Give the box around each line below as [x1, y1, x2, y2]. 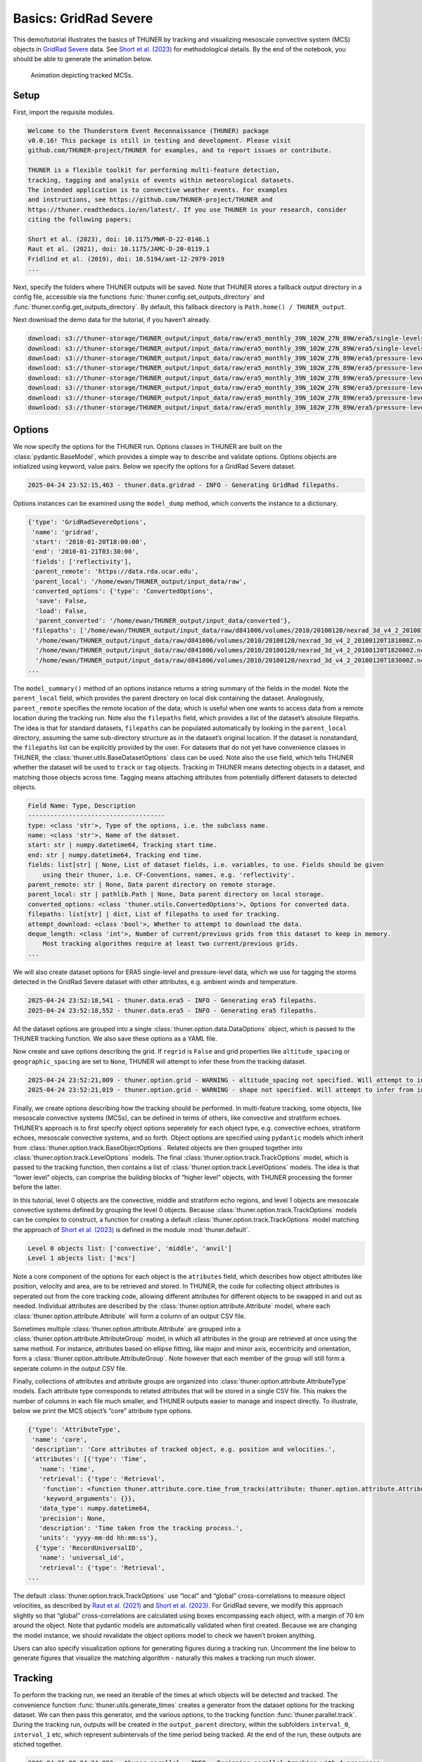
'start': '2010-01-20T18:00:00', [32, 538, 147, 546]
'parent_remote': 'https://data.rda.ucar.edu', [32, 567, 199, 576]
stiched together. [13, 1740, 63, 1749]
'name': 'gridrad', [32, 528, 98, 536]
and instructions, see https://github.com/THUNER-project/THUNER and [27, 196, 273, 204]
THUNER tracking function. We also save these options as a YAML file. [13, 1034, 217, 1042]
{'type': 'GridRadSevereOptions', [27, 518, 147, 526]
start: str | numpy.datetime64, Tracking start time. [27, 841, 217, 849]
